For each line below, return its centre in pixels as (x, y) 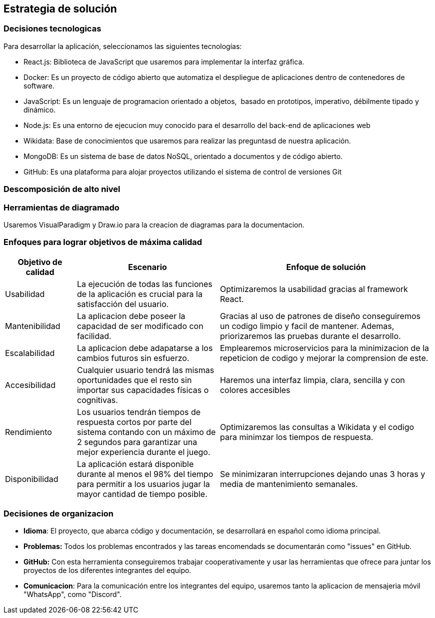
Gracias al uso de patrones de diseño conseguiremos (320, 316)
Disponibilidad (32, 479)
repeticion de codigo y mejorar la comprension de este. (324, 358)
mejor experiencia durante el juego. (143, 452)
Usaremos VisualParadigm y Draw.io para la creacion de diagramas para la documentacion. (154, 224)
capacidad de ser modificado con (140, 326)
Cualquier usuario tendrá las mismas (145, 370)
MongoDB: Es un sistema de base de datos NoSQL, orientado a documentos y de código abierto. (183, 156)
